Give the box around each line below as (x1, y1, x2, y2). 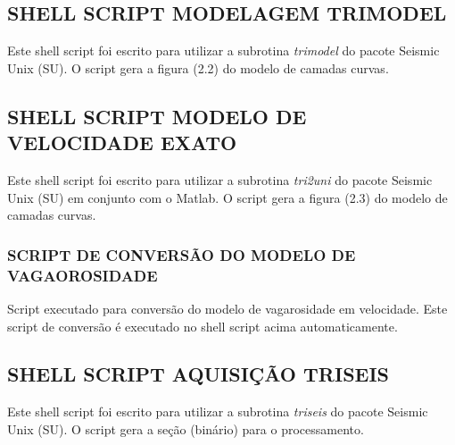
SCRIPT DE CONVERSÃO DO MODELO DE (7, 243, 356, 265)
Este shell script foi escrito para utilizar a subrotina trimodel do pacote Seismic (7, 41, 440, 60)
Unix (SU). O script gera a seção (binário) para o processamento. (7, 419, 364, 438)
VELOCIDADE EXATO (7, 129, 237, 156)
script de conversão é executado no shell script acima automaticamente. (7, 316, 398, 335)
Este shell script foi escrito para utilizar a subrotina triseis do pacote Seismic (7, 402, 428, 421)
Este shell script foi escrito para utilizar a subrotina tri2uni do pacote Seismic (7, 170, 433, 189)
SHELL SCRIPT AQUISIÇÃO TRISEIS (7, 360, 389, 388)
